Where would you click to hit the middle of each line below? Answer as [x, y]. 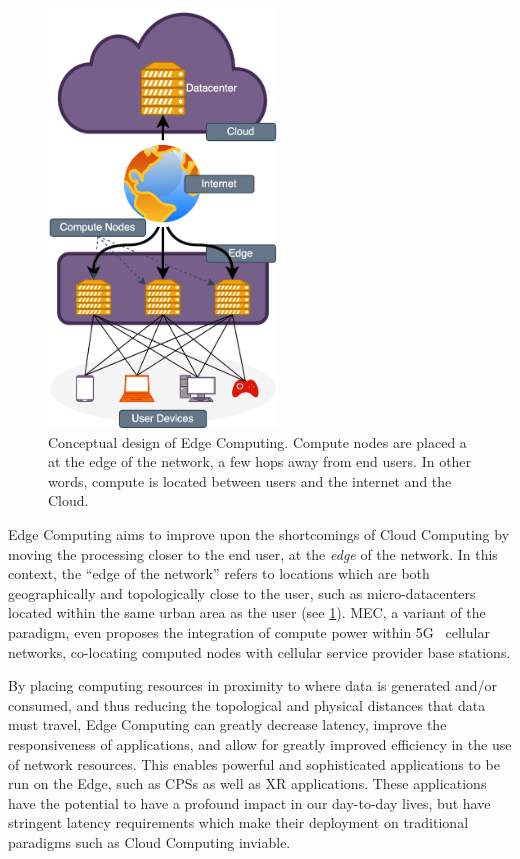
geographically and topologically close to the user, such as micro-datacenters [242, 592]
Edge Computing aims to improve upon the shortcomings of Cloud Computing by [259, 533]
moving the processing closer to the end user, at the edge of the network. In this [253, 553]
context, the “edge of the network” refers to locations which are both [219, 573]
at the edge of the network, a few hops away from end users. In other [260, 461]
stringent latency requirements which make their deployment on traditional [238, 822]
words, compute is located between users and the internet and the [250, 480]
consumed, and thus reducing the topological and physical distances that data [247, 704]
